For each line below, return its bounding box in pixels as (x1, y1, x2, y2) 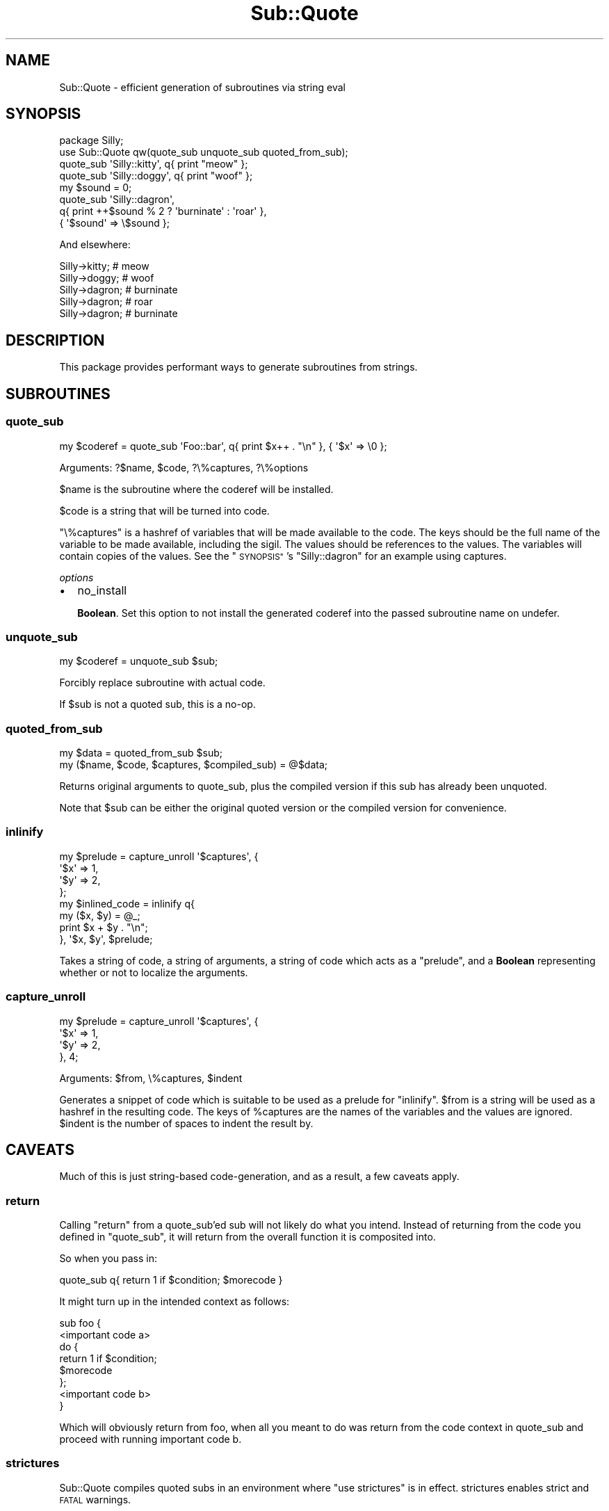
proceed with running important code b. (59, 1433, 242, 1446)
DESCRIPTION (6, 331, 105, 349)
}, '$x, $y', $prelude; (59, 932, 153, 945)
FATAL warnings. (59, 1493, 131, 1505)
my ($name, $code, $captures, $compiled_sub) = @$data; (59, 759, 328, 770)
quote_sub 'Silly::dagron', (59, 193, 174, 206)
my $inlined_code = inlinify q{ (59, 897, 195, 910)
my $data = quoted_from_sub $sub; (59, 747, 223, 759)
